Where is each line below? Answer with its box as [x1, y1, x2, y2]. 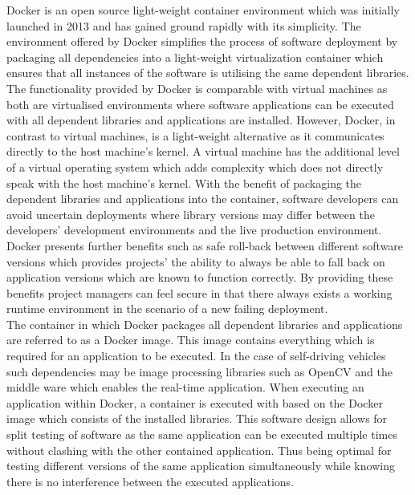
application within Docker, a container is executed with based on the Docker [6, 394, 383, 411]
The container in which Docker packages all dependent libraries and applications [6, 315, 403, 332]
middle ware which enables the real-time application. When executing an [6, 379, 364, 396]
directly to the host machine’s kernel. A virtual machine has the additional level [6, 143, 400, 160]
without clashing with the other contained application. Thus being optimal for [6, 441, 392, 458]
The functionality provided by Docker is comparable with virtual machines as [6, 79, 388, 96]
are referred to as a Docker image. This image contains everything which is [6, 331, 375, 348]
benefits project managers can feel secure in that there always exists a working [6, 284, 393, 301]
